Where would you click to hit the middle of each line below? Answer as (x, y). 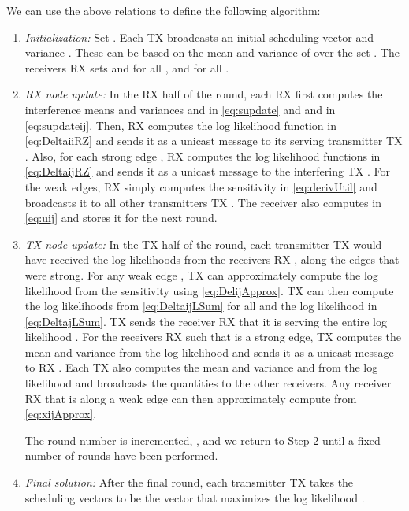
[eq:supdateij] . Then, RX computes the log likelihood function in (180, 125)
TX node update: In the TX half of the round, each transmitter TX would (203, 244)
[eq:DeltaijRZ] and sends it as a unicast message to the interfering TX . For (207, 171)
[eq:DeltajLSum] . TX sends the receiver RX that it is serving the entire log (206, 321)
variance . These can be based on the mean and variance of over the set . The (212, 52)
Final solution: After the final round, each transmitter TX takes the (189, 482)
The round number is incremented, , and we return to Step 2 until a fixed (203, 440)
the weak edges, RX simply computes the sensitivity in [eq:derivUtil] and (201, 186)
